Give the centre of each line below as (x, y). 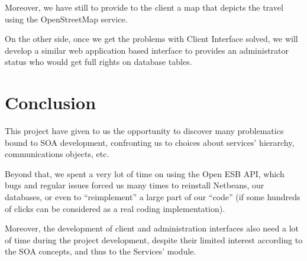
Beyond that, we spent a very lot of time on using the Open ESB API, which (145, 173)
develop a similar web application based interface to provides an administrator (147, 50)
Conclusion (51, 102)
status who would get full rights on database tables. (98, 62)
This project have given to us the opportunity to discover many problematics (144, 131)
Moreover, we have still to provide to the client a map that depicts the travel (144, 7)
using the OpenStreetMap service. (66, 19)
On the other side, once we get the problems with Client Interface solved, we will (151, 39)
